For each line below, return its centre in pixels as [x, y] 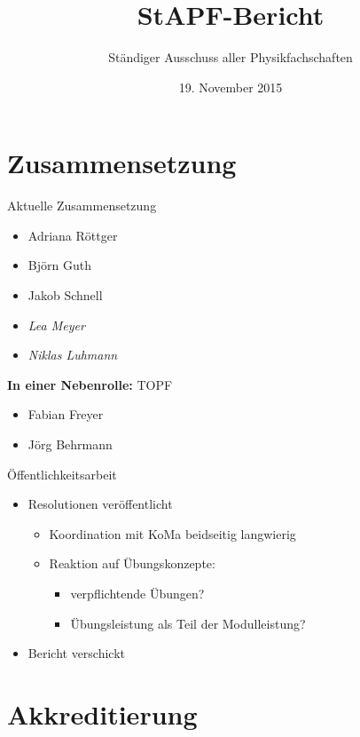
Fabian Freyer [66, 414]
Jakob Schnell [65, 295]
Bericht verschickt [77, 653]
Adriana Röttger [73, 235]
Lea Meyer [56, 325]
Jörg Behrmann [70, 444]
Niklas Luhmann [73, 355]
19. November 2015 [231, 87]
